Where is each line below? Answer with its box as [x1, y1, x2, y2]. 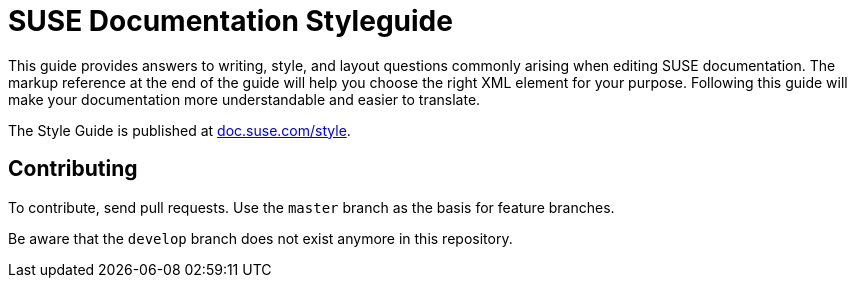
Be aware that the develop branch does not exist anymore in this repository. [8, 229, 513, 247]
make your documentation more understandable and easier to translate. [8, 90, 481, 108]
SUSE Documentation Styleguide [8, 4, 453, 38]
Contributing [8, 156, 138, 182]
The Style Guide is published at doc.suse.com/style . [8, 121, 351, 139]
